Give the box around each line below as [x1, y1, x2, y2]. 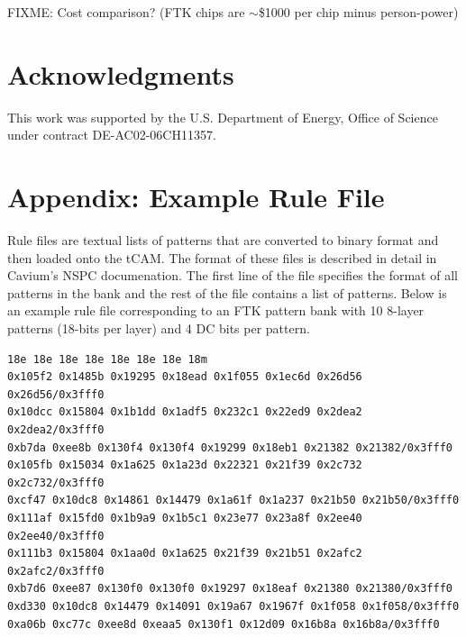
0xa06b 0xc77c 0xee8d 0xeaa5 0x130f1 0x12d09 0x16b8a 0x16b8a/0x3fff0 [7, 617, 440, 631]
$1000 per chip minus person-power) [258, 3, 459, 21]
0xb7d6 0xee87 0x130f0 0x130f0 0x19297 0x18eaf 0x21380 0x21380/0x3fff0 [7, 582, 452, 596]
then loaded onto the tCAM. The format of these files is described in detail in [7, 248, 437, 267]
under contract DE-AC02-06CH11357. [7, 125, 216, 144]
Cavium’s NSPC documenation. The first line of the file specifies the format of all [7, 266, 458, 285]
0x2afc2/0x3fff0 [7, 564, 105, 578]
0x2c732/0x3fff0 [7, 476, 105, 489]
